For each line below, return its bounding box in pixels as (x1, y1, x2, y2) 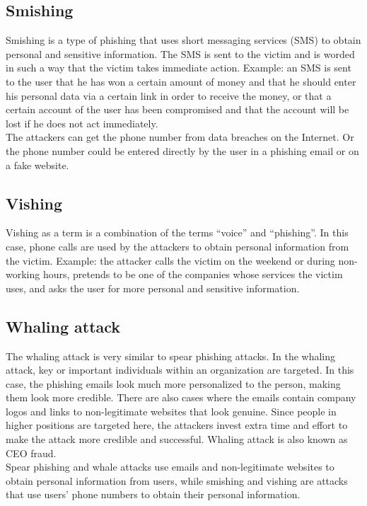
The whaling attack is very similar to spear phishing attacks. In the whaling (6, 348, 336, 363)
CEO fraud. (6, 445, 57, 460)
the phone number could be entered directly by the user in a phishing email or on (6, 143, 359, 158)
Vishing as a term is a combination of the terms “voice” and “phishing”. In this (6, 225, 349, 240)
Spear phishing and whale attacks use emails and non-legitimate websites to (6, 459, 334, 474)
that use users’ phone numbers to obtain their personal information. (6, 487, 301, 502)
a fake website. (6, 157, 69, 172)
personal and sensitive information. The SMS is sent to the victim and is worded (6, 46, 355, 61)
